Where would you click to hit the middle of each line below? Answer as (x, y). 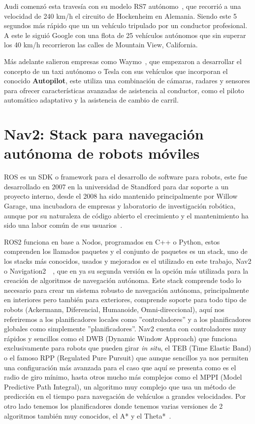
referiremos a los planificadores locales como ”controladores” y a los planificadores (127, 319)
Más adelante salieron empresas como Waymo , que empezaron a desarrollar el (123, 61)
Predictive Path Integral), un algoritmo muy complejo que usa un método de (120, 386)
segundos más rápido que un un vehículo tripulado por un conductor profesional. (126, 25)
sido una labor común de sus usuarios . (63, 225)
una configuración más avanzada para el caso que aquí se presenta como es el (120, 367)
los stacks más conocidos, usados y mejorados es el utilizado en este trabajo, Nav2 (128, 261)
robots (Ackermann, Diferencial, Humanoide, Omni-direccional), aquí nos (114, 309)
